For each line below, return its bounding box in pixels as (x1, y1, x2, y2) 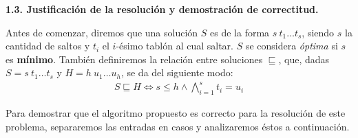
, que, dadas (278, 51, 330, 66)
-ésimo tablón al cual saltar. (116, 38, 233, 53)
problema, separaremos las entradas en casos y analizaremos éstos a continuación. (6, 119, 350, 133)
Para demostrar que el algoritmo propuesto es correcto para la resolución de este (6, 106, 346, 120)
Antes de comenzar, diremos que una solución (6, 25, 198, 39)
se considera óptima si (245, 38, 338, 53)
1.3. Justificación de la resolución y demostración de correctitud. (6, 2, 319, 16)
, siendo (302, 25, 335, 39)
